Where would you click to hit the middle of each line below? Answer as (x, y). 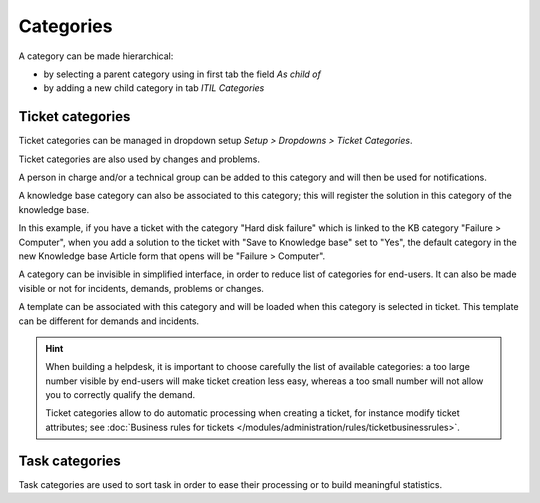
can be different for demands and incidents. (109, 321)
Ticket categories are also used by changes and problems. (139, 159)
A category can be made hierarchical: (96, 56)
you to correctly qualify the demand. (120, 395)
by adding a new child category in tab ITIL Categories (154, 88)
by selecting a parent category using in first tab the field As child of (182, 74)
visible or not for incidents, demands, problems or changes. (141, 288)
